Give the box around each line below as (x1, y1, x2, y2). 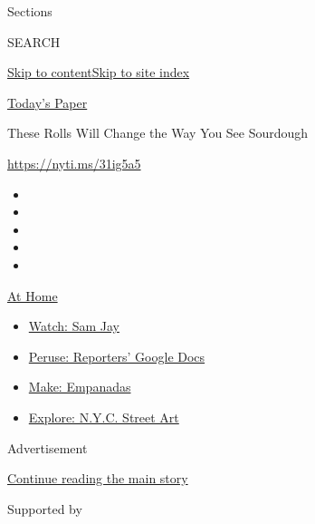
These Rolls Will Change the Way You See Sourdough (7, 123, 309, 142)
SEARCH (7, 32, 61, 51)
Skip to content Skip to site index (7, 63, 190, 82)
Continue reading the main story (7, 469, 188, 488)
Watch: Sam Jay (28, 316, 119, 335)
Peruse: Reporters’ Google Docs (28, 346, 205, 365)
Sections (7, 2, 52, 20)
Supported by (7, 499, 82, 518)
